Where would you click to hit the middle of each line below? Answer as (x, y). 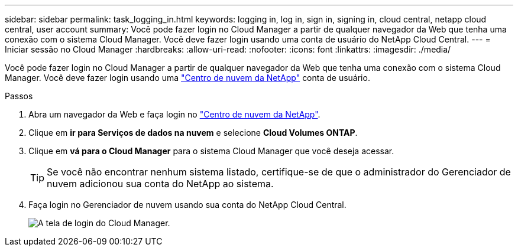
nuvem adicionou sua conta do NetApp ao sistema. (160, 184)
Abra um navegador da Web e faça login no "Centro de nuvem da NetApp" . (174, 114)
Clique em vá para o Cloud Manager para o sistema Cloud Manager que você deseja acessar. (211, 151)
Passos (19, 96)
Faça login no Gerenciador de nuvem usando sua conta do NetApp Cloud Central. (187, 205)
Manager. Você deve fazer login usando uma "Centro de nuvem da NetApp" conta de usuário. (187, 78)
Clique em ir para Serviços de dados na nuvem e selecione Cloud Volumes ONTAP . (193, 133)
